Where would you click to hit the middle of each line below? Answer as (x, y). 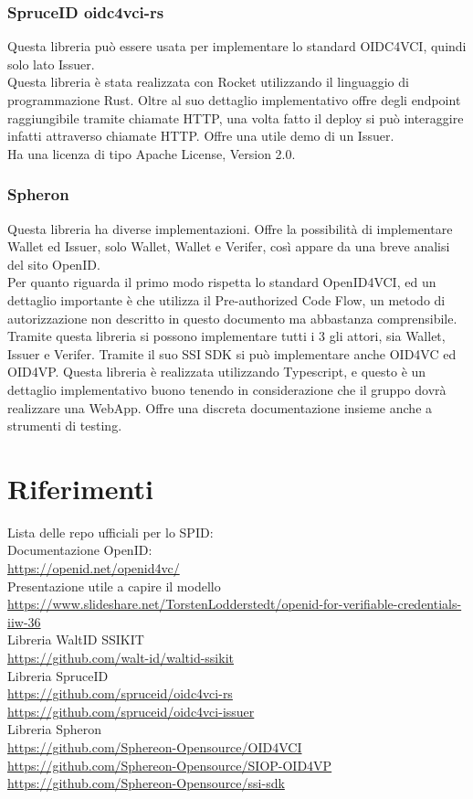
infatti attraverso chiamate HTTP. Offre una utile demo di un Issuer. (201, 136)
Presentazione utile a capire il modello (114, 586)
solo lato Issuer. (51, 64)
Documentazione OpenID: (80, 550)
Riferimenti (80, 488)
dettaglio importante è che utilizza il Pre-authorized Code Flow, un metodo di (226, 299)
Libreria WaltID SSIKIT (76, 639)
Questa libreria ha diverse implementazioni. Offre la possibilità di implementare (230, 228)
